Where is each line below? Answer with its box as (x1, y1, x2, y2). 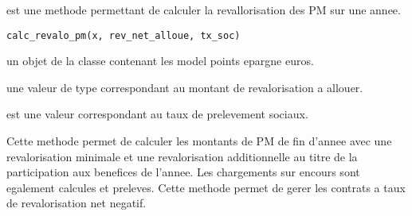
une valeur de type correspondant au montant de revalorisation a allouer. (6, 79, 363, 95)
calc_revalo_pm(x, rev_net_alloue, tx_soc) (6, 29, 241, 41)
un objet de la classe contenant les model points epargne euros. (6, 52, 314, 69)
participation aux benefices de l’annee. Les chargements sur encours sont (6, 164, 360, 180)
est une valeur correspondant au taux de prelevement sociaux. (6, 106, 308, 122)
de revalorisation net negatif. (6, 195, 147, 211)
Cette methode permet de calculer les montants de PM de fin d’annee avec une (6, 133, 392, 149)
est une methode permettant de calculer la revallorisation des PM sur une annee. (6, 2, 401, 17)
